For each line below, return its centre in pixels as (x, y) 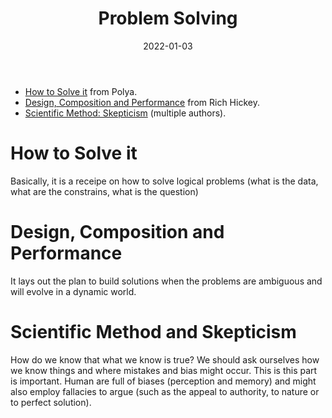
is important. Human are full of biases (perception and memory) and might (163, 381)
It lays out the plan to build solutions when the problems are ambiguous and (166, 281)
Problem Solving (168, 18)
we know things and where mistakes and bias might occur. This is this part (164, 370)
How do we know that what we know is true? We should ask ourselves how (165, 359)
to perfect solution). (51, 402)
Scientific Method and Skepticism (153, 332)
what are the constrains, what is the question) (104, 191)
